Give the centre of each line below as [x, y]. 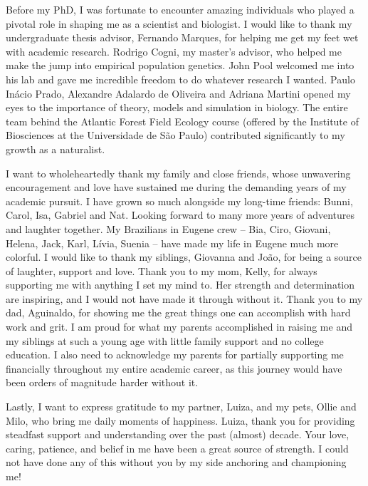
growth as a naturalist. [56, 149]
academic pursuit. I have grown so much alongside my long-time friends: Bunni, [179, 201]
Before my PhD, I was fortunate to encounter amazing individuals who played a [180, 9]
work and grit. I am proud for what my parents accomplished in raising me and [179, 327]
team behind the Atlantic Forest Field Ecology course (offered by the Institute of [182, 121]
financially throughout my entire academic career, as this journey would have [174, 368]
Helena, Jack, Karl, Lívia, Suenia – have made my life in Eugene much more [172, 243]
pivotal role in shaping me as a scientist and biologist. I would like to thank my [179, 23]
